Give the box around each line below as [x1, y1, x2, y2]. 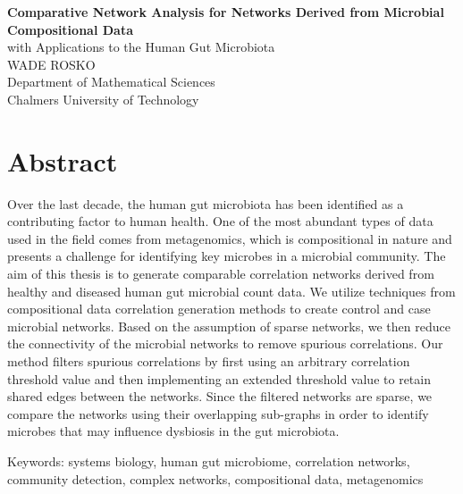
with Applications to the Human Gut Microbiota [7, 38, 275, 56]
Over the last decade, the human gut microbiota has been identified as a [7, 194, 404, 213]
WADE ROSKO [7, 54, 96, 73]
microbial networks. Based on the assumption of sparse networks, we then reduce [7, 316, 450, 335]
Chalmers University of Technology [7, 89, 199, 108]
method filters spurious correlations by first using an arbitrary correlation [7, 352, 410, 371]
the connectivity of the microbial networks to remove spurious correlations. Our [7, 334, 443, 353]
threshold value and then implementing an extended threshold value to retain [7, 369, 431, 388]
